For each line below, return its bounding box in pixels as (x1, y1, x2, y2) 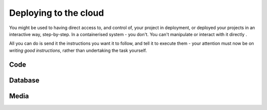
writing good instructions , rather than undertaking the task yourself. (9, 47, 147, 53)
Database (9, 76, 40, 84)
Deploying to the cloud (9, 7, 104, 18)
